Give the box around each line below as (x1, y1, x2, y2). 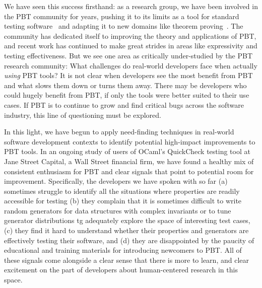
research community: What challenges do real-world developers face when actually (4, 60, 257, 70)
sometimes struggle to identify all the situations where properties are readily (4, 185, 240, 196)
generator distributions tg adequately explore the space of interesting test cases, (4, 215, 250, 226)
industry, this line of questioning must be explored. (4, 109, 161, 120)
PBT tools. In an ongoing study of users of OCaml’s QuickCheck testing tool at (4, 146, 250, 157)
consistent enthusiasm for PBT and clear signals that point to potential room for (4, 166, 254, 176)
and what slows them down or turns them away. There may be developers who (4, 80, 247, 90)
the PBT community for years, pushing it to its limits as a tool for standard (4, 11, 239, 21)
